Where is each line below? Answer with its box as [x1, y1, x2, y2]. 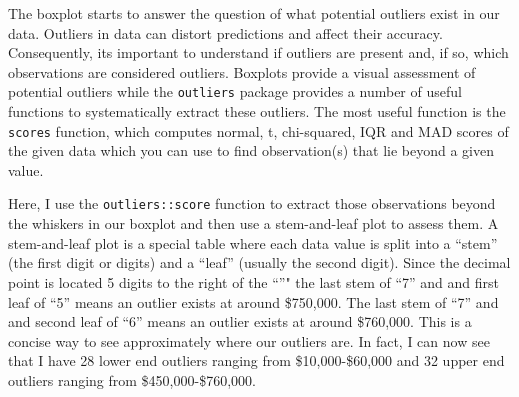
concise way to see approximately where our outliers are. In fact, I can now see [8, 330, 490, 351]
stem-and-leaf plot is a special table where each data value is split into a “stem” [8, 232, 498, 253]
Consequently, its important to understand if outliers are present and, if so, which [8, 42, 509, 63]
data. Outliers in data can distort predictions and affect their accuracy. [8, 22, 443, 43]
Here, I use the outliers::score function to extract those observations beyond [8, 193, 496, 214]
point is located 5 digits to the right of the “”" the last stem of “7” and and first [8, 271, 500, 292]
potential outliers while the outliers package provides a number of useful [8, 81, 462, 102]
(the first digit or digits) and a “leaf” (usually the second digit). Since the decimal [8, 252, 511, 273]
